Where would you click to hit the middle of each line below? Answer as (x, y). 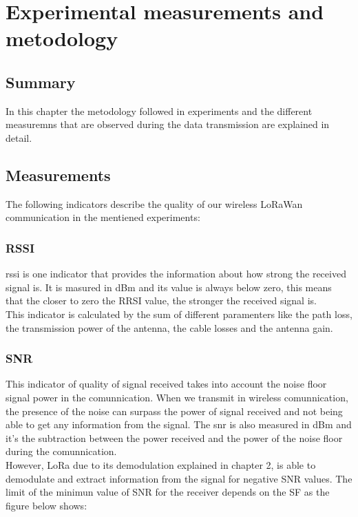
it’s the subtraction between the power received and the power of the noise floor (174, 437)
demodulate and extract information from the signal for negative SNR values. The (179, 478)
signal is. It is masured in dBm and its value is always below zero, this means (169, 287)
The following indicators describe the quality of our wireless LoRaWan (154, 203)
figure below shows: (46, 505)
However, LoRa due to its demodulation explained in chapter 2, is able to (161, 464)
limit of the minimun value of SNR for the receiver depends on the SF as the (168, 492)
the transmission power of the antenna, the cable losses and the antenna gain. (169, 327)
